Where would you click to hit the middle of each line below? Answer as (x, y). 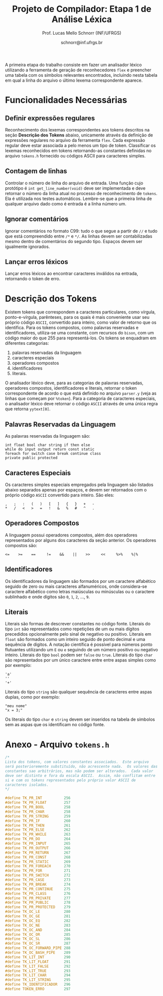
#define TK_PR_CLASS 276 (38, 893)
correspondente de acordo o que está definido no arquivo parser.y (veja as (81, 393)
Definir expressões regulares (50, 118)
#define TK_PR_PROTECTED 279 (38, 907)
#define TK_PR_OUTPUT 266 (38, 848)
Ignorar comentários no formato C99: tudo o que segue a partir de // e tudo (81, 231)
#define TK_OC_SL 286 (38, 939)
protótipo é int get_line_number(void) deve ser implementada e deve (75, 188)
